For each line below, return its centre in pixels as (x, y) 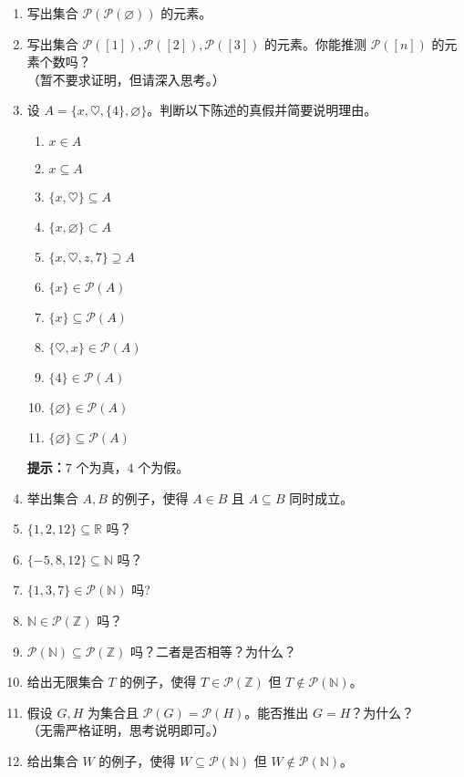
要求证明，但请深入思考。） (145, 79)
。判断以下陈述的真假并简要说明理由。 (262, 110)
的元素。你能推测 (316, 43)
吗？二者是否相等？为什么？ (213, 651)
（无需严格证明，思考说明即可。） (126, 730)
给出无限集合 (65, 682)
